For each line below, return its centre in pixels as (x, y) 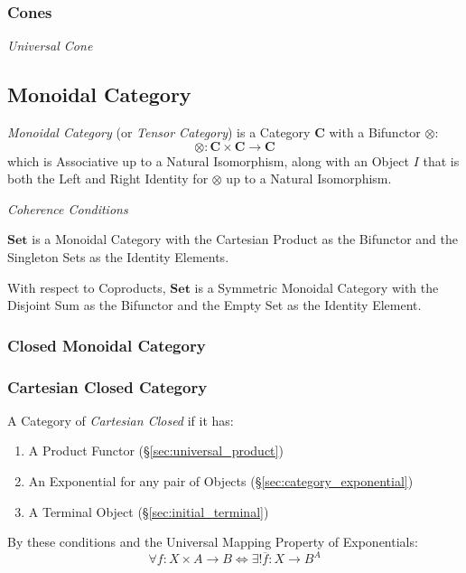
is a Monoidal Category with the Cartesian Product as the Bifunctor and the (245, 239)
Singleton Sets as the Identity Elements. (118, 256)
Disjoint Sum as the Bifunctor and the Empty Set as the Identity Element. (214, 305)
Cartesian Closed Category (107, 386)
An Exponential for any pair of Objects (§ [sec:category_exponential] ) (221, 481)
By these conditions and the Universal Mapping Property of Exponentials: (213, 542)
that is (441, 160)
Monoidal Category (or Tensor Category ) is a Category (159, 132)
